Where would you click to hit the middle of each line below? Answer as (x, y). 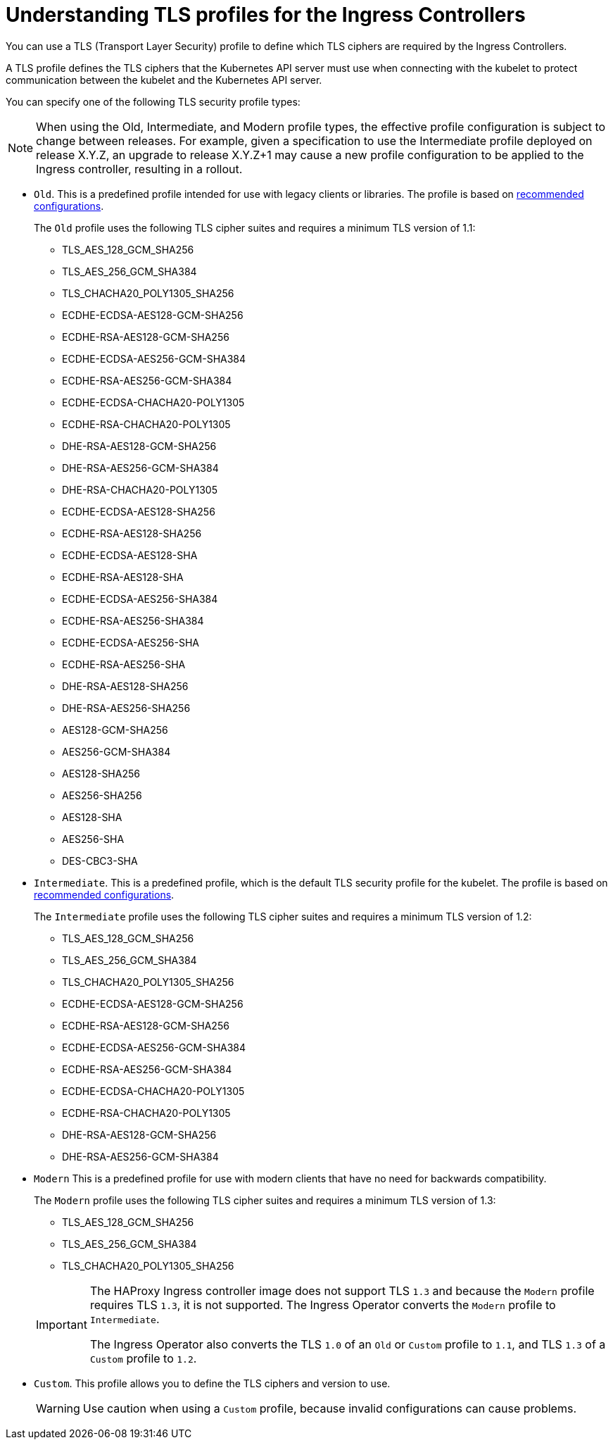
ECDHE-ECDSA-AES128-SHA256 (139, 511)
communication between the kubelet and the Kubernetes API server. (164, 80)
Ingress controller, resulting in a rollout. (139, 169)
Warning (58, 1408)
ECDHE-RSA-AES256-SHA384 (133, 620)
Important (62, 1324)
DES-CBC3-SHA (100, 861)
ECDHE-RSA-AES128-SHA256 (132, 533)
